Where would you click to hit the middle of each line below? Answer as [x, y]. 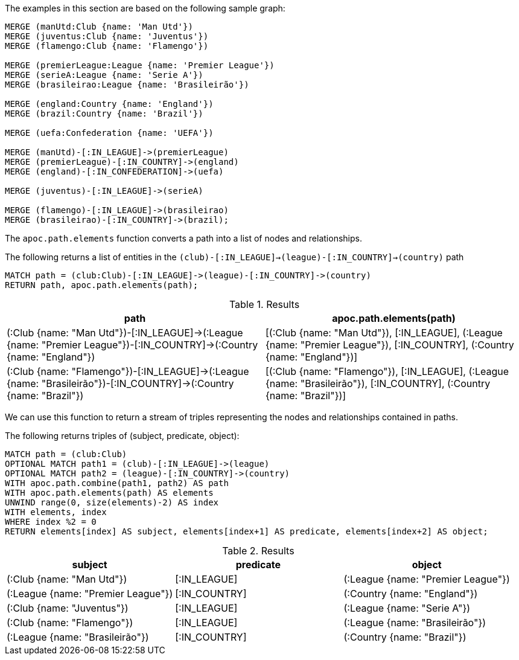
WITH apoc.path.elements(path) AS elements [109, 493]
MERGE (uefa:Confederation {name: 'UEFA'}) [109, 133]
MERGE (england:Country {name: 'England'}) [109, 104]
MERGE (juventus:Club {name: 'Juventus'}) [107, 36]
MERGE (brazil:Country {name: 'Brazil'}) [104, 114]
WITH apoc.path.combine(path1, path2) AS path [117, 483]
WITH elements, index [56, 512]
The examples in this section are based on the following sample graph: [145, 8]
